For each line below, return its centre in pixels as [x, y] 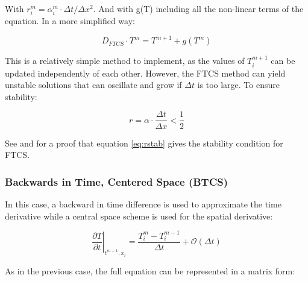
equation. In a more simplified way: [70, 21]
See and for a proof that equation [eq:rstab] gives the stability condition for [144, 143]
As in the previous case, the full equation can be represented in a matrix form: [150, 270]
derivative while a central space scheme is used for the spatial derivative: [139, 216]
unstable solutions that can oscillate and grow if [93, 85]
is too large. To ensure [238, 85]
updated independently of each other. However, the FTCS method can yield [145, 73]
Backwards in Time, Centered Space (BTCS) [117, 181]
